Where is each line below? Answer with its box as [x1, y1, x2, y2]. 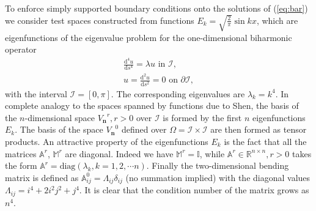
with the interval [5, 87, 67, 100]
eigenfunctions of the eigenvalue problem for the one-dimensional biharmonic [5, 31, 292, 43]
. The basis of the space [15, 123, 103, 136]
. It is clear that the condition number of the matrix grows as [79, 183, 309, 196]
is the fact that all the [224, 135, 307, 147]
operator [5, 43, 37, 56]
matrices [5, 147, 37, 160]
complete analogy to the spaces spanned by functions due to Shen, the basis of [5, 99, 299, 112]
